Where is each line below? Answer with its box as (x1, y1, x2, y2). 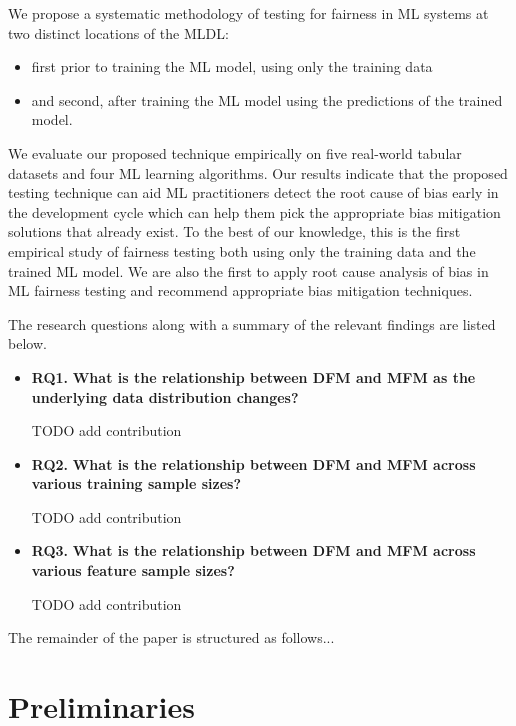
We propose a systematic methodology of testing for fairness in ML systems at (8, 3, 489, 23)
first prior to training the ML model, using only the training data (31, 56, 433, 77)
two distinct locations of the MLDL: (8, 22, 229, 43)
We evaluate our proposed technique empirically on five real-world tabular (8, 142, 462, 163)
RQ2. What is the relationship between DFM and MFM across (31, 453, 476, 474)
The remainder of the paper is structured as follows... (8, 627, 335, 648)
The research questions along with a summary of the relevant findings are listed (8, 313, 496, 334)
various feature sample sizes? (31, 560, 235, 581)
